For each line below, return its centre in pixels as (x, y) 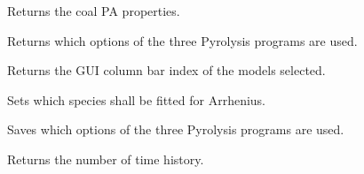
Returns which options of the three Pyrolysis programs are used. (182, 40)
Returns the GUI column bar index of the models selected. (166, 70)
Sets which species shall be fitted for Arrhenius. (137, 99)
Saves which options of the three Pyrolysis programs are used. (176, 129)
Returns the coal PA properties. (94, 11)
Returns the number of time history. (106, 159)
